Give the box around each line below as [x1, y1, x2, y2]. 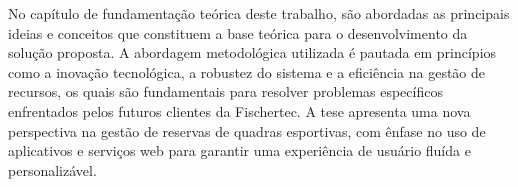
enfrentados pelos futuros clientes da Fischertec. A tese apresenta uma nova [8, 100, 471, 121]
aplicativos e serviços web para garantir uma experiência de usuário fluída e [8, 140, 471, 161]
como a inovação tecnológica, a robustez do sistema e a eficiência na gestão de [8, 61, 486, 82]
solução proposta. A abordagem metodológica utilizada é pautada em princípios [8, 42, 497, 63]
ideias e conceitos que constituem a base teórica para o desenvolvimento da [8, 22, 468, 43]
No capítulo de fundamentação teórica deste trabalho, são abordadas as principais [8, 3, 510, 23]
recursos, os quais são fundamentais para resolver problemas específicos [8, 81, 443, 102]
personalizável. [8, 159, 97, 180]
